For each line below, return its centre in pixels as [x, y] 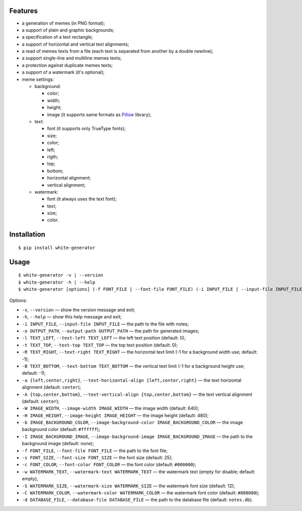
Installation [27, 235]
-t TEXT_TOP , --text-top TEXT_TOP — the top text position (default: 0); [100, 345]
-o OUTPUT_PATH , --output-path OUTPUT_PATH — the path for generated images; [110, 331]
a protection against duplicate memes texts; [67, 65]
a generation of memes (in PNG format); [63, 23]
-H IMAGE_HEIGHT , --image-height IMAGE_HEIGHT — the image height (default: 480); [115, 415]
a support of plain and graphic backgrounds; [68, 30]
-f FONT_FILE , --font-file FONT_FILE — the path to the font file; [95, 451]
